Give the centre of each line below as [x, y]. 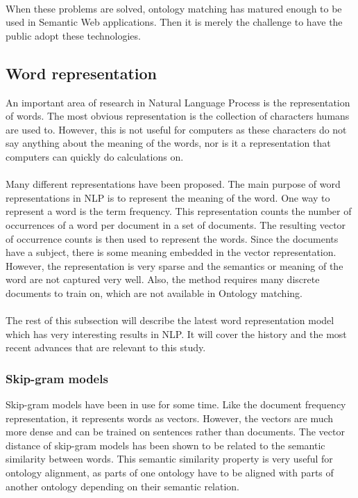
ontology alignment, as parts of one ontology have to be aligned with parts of [170, 473]
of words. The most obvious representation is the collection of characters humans [178, 116]
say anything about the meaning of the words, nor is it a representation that [168, 143]
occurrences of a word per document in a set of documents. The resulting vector [176, 224]
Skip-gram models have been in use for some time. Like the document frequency [176, 404]
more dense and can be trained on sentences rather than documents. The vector [175, 432]
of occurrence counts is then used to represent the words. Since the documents [172, 238]
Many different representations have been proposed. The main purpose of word [173, 184]
